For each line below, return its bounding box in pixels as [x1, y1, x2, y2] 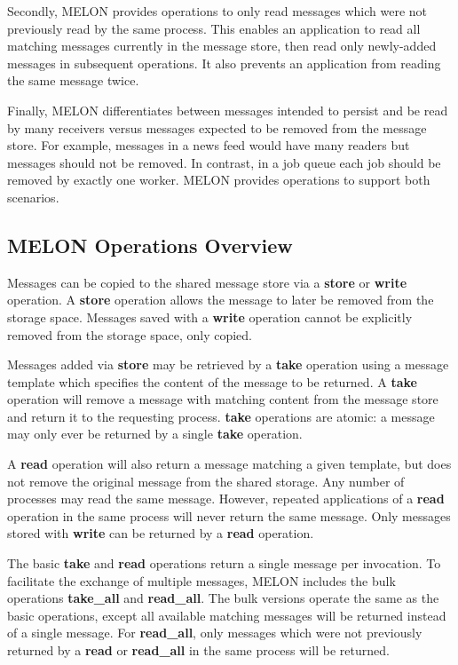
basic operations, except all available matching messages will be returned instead [7, 606, 446, 624]
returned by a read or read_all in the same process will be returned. [7, 641, 390, 660]
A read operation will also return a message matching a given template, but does [7, 455, 452, 473]
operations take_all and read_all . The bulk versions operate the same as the [7, 589, 439, 607]
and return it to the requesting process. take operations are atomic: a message [7, 407, 435, 425]
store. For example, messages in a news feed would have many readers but [7, 136, 410, 154]
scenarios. [7, 187, 59, 206]
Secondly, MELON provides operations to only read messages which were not [7, 2, 428, 20]
